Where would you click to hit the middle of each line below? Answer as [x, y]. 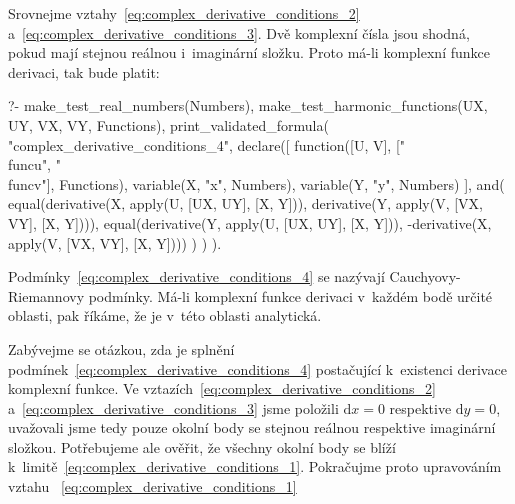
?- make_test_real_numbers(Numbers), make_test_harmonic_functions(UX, [248, 105]
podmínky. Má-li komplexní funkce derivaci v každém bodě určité [290, 295]
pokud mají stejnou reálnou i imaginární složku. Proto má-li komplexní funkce [249, 52]
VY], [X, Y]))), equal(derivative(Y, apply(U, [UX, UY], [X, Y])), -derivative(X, [250, 222]
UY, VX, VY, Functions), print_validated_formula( [168, 124]
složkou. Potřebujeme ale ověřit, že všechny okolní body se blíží [202, 446]
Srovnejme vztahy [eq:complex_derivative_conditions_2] [184, 13]
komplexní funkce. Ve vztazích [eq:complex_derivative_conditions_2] [222, 388]
